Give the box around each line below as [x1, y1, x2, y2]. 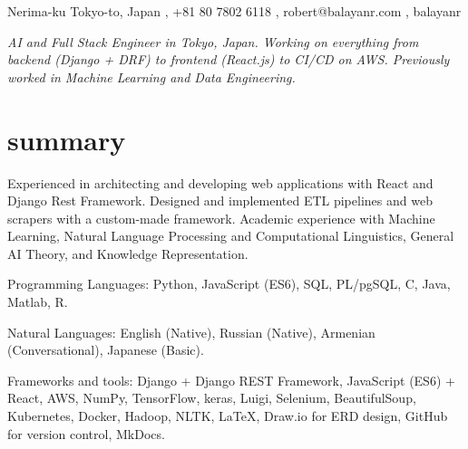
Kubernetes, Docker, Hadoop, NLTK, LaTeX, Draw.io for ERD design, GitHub [7, 406, 448, 425]
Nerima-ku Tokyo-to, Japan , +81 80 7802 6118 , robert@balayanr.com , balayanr [7, 2, 462, 20]
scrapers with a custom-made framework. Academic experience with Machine [7, 208, 435, 227]
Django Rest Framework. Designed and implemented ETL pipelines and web [7, 191, 433, 210]
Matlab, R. [7, 292, 68, 311]
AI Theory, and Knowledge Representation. [7, 244, 249, 263]
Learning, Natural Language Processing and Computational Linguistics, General [7, 226, 454, 245]
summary [7, 120, 126, 158]
